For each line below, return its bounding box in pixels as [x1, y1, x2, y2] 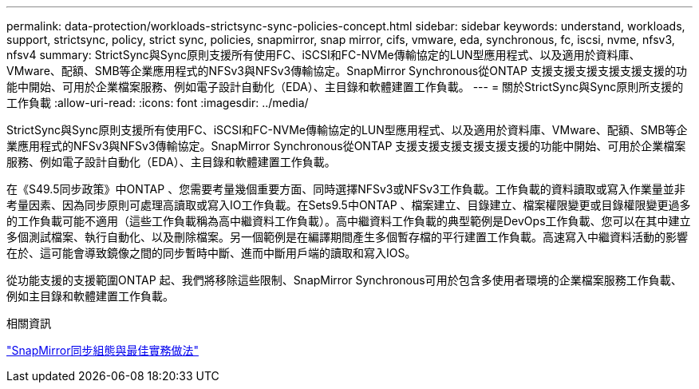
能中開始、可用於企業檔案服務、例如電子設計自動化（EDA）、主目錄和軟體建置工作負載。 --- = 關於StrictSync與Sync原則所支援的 [6, 80, 684, 93]
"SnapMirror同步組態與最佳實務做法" [6, 343, 199, 357]
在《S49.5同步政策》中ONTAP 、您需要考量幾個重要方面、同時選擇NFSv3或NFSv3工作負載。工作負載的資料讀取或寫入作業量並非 [6, 182, 685, 196]
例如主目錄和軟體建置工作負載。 [6, 289, 174, 303]
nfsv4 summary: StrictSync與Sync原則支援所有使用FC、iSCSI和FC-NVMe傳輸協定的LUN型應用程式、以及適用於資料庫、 [6, 48, 641, 62]
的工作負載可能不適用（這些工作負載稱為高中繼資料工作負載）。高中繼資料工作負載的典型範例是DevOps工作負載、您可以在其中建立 [6, 214, 691, 228]
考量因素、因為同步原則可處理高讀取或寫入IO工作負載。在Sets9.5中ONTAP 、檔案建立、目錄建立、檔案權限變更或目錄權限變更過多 [6, 198, 691, 212]
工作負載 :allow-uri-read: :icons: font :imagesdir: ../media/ [6, 96, 309, 109]
